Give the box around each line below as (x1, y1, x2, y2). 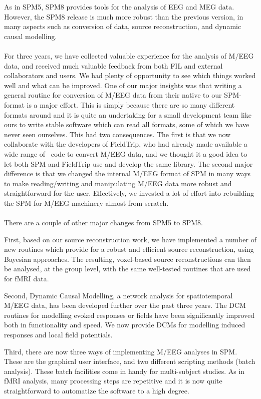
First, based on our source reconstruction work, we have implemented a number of (4, 234, 256, 244)
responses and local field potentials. (4, 329, 113, 339)
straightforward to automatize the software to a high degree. (4, 385, 189, 395)
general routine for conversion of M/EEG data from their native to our (4, 90, 222, 100)
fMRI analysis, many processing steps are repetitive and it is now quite (4, 375, 222, 386)
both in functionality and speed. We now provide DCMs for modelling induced (4, 319, 245, 330)
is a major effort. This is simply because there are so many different (27, 99, 235, 110)
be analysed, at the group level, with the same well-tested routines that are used (4, 263, 251, 274)
